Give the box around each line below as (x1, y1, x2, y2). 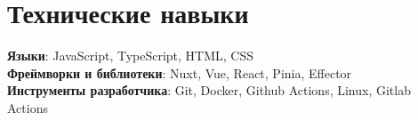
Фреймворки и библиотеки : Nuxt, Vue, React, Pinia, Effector (7, 63, 352, 82)
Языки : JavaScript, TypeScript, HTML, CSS (7, 46, 254, 65)
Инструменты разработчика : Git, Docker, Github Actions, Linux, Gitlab (7, 81, 411, 100)
